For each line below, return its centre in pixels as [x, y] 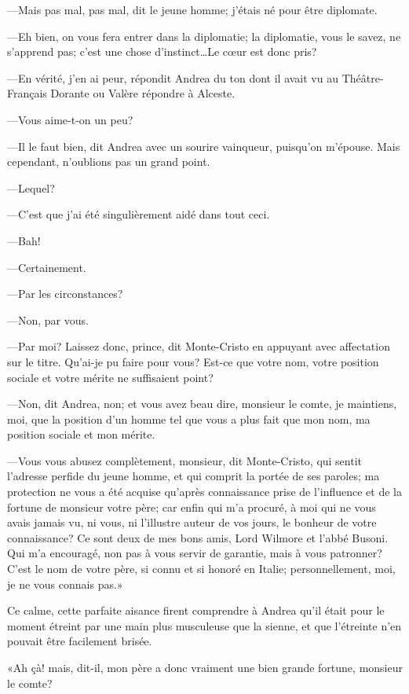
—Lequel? [31, 187]
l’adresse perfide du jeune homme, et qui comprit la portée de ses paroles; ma [194, 476]
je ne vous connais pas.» [65, 584]
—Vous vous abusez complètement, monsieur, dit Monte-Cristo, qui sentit [185, 460]
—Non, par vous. [48, 319]
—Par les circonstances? [65, 294]
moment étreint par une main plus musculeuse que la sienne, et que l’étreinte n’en [204, 625]
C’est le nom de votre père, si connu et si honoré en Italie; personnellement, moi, [201, 569]
